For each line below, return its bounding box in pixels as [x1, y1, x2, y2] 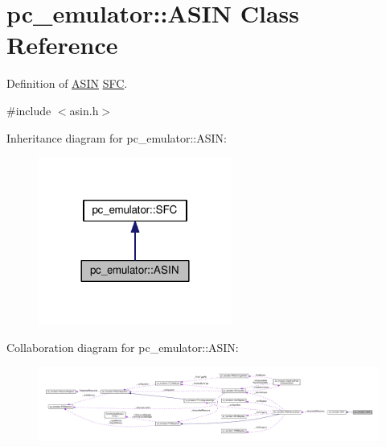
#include [6, 101, 51, 118]
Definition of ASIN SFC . [6, 75, 128, 92]
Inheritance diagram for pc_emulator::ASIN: [6, 129, 227, 146]
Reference [6, 28, 118, 61]
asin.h [69, 101, 99, 118]
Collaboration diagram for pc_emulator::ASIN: [6, 338, 239, 355]
